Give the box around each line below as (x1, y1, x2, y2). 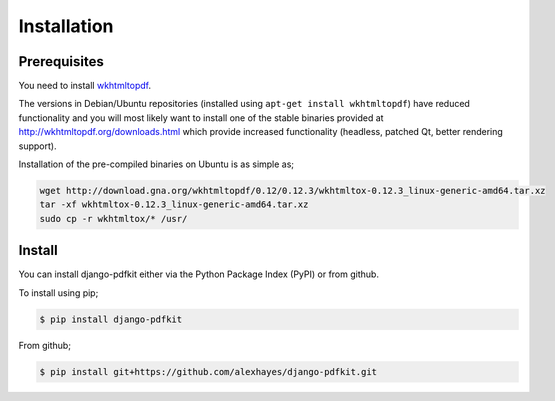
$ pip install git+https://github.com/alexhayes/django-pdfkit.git (39, 366, 378, 377)
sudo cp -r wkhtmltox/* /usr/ (39, 213, 188, 224)
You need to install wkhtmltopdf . (18, 80, 152, 92)
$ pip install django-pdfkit (39, 313, 183, 325)
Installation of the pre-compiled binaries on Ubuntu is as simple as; (18, 158, 295, 170)
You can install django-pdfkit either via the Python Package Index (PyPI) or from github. (18, 268, 380, 280)
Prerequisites (18, 53, 104, 70)
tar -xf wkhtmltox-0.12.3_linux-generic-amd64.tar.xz (39, 199, 309, 210)
